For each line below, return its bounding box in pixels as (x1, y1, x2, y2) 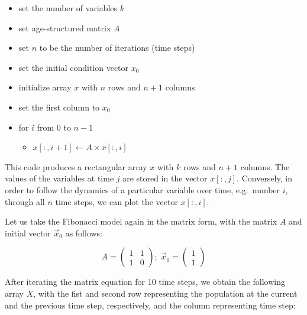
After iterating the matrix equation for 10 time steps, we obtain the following (5, 275, 285, 288)
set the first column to (18, 100, 100, 113)
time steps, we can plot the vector (55, 195, 178, 207)
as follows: (65, 226, 103, 239)
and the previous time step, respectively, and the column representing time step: (5, 298, 296, 311)
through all (5, 195, 45, 207)
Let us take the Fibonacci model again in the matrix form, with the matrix (5, 215, 277, 228)
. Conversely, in (237, 172, 292, 184)
